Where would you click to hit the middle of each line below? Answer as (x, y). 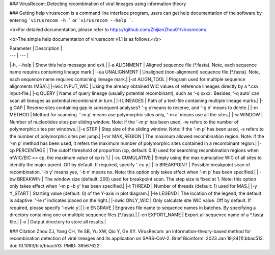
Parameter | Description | (36, 48)
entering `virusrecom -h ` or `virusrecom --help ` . (71, 20)
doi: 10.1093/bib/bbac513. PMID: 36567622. (55, 245)
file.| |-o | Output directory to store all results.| (58, 222)
